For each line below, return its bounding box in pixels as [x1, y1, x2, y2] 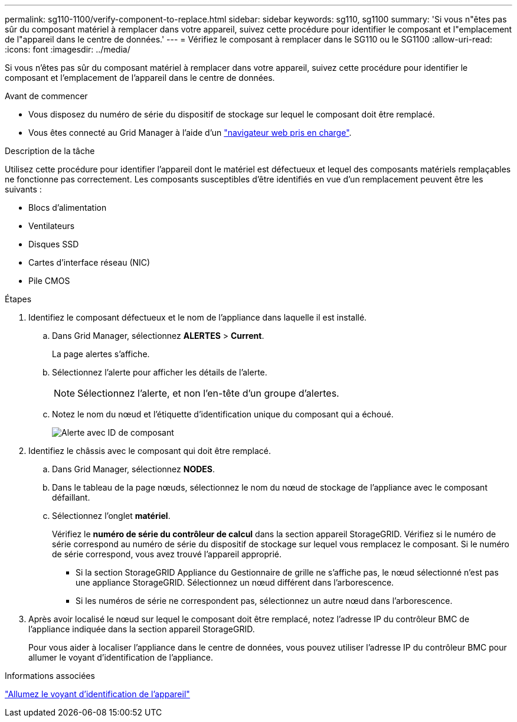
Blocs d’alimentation [28, 202, 107, 213]
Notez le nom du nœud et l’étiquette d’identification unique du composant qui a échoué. [52, 409, 394, 419]
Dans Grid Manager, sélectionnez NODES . [52, 464, 215, 474]
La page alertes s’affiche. [52, 349, 150, 359]
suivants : [5, 184, 42, 194]
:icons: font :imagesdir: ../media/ [5, 44, 130, 54]
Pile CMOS [28, 276, 70, 286]
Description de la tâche [5, 146, 95, 156]
